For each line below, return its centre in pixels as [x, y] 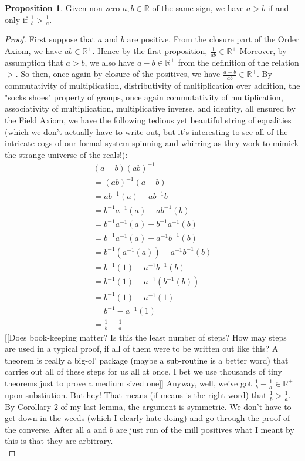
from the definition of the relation [238, 62]
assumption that [34, 62]
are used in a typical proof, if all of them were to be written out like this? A [142, 349]
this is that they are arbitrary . [59, 441]
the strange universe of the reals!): [66, 154]
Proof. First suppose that [50, 39]
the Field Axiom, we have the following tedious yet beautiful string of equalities [148, 120]
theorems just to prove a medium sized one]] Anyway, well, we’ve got [128, 383]
